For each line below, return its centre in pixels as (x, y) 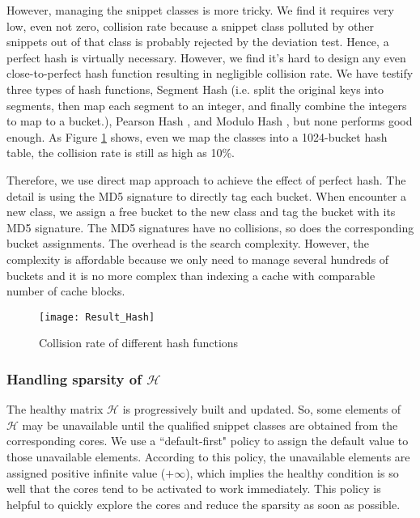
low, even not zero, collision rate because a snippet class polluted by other (190, 25)
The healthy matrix (55, 409)
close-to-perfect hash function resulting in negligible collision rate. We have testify (210, 73)
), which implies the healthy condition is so (292, 472)
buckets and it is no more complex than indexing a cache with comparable (191, 275)
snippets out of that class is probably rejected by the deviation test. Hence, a (198, 42)
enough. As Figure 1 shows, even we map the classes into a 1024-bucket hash (197, 136)
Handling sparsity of (74, 378)
